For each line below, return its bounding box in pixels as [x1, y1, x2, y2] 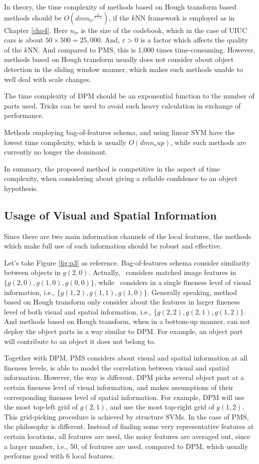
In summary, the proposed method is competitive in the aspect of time [4, 163, 220, 173]
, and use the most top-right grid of [105, 401, 215, 412]
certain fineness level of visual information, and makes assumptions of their [4, 382, 234, 392]
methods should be [4, 12, 62, 22]
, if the [108, 12, 129, 22]
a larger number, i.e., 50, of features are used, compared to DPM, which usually [4, 440, 248, 451]
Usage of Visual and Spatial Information [4, 207, 217, 222]
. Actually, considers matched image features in [88, 267, 237, 277]
